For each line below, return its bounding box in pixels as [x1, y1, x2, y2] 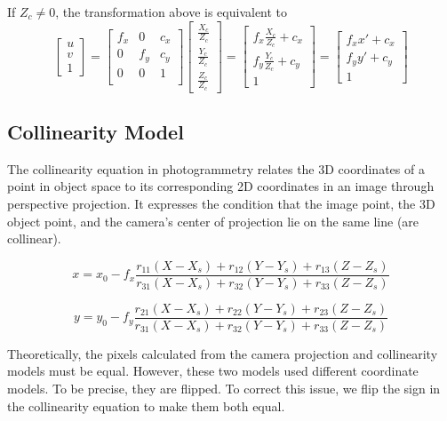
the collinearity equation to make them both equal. [7, 396, 285, 415]
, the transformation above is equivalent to [55, 3, 288, 20]
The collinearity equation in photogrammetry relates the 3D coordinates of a [7, 159, 425, 178]
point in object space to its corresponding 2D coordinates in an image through [7, 177, 435, 195]
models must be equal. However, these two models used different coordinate [7, 361, 419, 380]
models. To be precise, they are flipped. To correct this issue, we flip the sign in [7, 379, 441, 398]
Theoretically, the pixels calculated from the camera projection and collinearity [7, 344, 438, 362]
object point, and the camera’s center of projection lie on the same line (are [7, 211, 419, 230]
